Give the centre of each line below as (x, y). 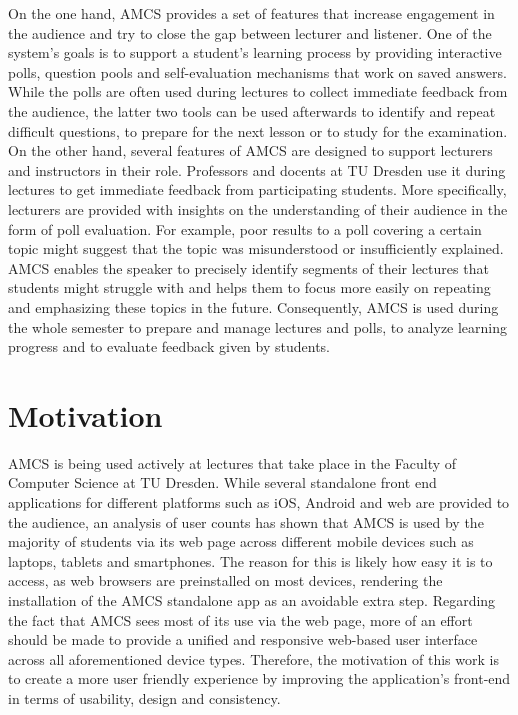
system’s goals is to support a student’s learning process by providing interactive (255, 52)
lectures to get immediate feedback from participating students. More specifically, (257, 189)
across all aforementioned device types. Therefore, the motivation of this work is (253, 658)
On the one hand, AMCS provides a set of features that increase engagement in (251, 13)
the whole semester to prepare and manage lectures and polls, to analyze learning (258, 326)
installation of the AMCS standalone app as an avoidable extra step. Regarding (252, 599)
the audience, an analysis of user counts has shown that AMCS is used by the (246, 521)
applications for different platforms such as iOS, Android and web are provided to (259, 502)
